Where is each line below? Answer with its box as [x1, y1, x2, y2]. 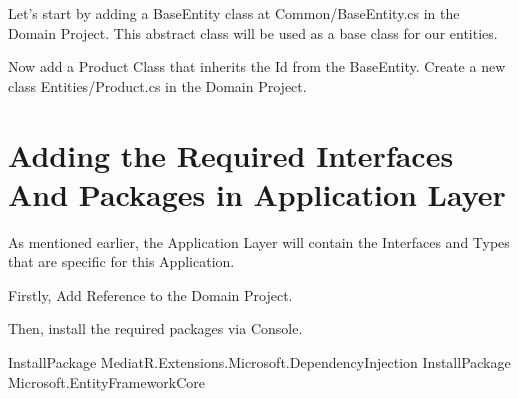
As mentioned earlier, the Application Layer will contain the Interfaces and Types [8, 231, 510, 252]
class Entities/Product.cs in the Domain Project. [8, 75, 307, 96]
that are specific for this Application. [8, 251, 235, 272]
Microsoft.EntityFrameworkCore [8, 371, 206, 392]
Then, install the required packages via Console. [8, 318, 303, 339]
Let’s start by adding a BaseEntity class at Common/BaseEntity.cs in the [8, 3, 460, 23]
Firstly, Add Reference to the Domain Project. [8, 284, 293, 305]
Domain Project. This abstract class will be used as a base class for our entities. [8, 22, 498, 43]
